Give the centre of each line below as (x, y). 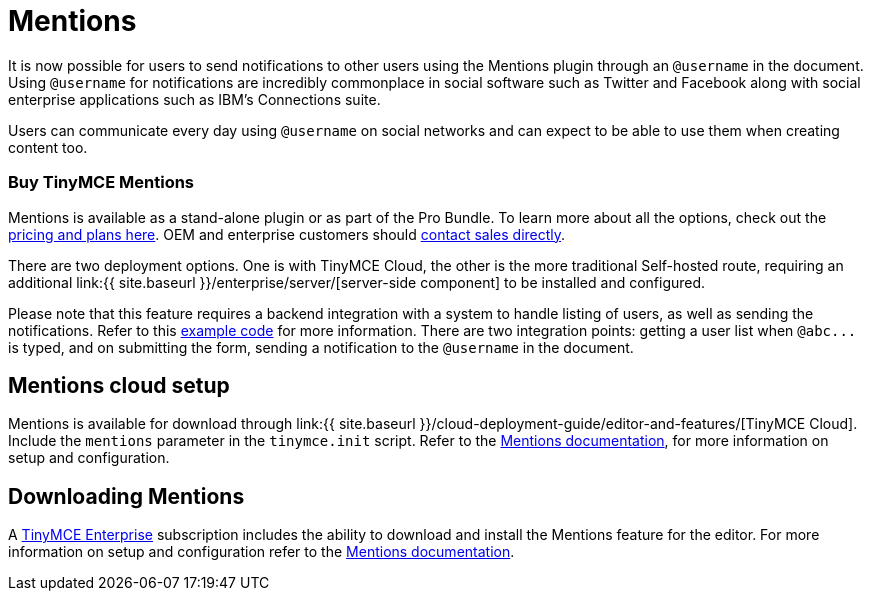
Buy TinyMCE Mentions (101, 182)
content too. (48, 147)
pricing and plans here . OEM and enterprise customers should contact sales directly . (287, 234)
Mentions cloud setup (119, 385)
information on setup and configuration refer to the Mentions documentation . (261, 552)
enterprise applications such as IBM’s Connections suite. (194, 99)
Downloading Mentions (126, 496)
